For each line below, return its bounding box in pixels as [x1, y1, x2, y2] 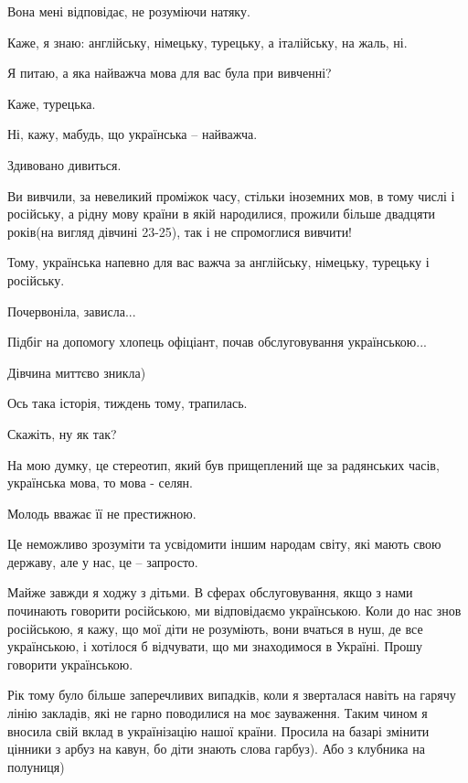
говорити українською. [7, 654, 133, 673]
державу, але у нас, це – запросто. [7, 552, 198, 571]
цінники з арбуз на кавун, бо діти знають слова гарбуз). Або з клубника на [7, 739, 425, 758]
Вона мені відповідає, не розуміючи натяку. [7, 2, 250, 20]
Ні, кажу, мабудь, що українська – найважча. [7, 124, 258, 144]
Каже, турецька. [7, 93, 96, 113]
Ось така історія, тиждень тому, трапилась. [7, 393, 248, 413]
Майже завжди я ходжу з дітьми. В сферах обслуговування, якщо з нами [7, 583, 413, 602]
